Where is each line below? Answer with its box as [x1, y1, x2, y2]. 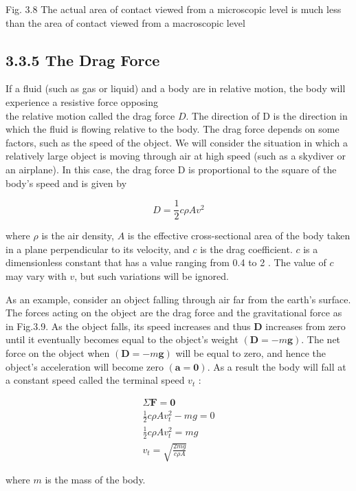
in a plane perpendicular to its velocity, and [5, 241, 190, 256]
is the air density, [41, 228, 114, 243]
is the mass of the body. [45, 472, 146, 487]
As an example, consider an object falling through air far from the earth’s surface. [5, 292, 351, 306]
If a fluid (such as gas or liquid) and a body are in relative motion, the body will [5, 81, 346, 96]
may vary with [5, 268, 67, 283]
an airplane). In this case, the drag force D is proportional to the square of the [5, 162, 337, 176]
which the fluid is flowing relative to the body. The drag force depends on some [5, 122, 340, 136]
